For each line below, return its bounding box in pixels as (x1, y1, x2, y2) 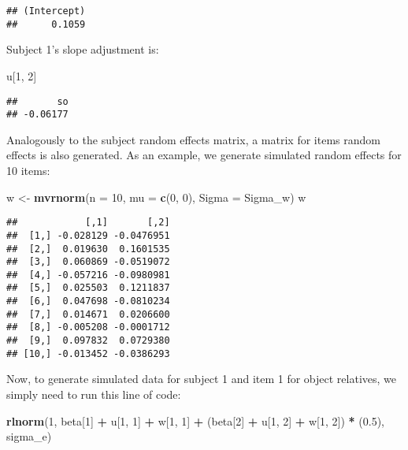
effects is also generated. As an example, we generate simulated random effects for (6, 147, 402, 163)
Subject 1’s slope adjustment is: (6, 41, 159, 58)
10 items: (6, 162, 50, 178)
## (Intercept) (6, 6, 86, 17)
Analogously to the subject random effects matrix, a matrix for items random (6, 131, 380, 147)
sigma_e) (6, 428, 52, 444)
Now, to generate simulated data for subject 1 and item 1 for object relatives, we (6, 370, 397, 387)
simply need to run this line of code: (6, 386, 181, 402)
